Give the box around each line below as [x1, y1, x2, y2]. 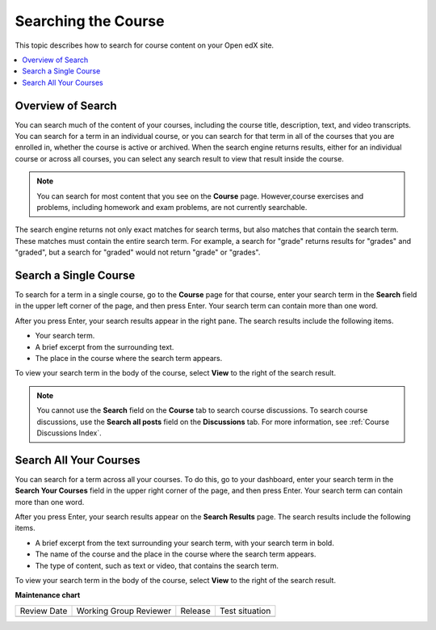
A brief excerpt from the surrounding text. [35, 342, 174, 351]
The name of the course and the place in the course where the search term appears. [35, 549, 317, 559]
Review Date [19, 605, 68, 616]
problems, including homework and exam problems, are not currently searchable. [36, 202, 308, 212]
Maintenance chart [15, 590, 81, 600]
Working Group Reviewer [76, 605, 172, 616]
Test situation [219, 605, 271, 616]
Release [180, 605, 212, 616]
